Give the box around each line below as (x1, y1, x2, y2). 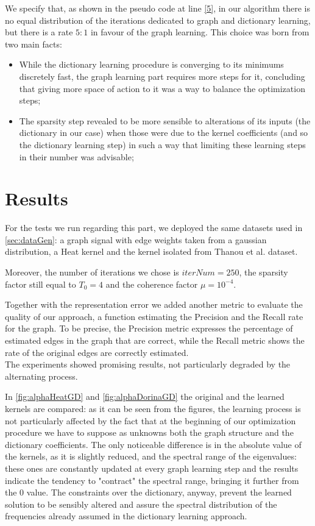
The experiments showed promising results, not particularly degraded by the (5, 358, 291, 371)
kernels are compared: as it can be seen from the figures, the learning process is (5, 402, 301, 414)
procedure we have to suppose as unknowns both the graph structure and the (5, 426, 294, 439)
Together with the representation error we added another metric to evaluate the (5, 298, 303, 311)
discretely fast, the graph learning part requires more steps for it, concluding (19, 69, 305, 82)
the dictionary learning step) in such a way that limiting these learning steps (19, 138, 306, 151)
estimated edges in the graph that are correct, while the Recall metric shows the (5, 334, 305, 346)
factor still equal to (5, 277, 76, 290)
